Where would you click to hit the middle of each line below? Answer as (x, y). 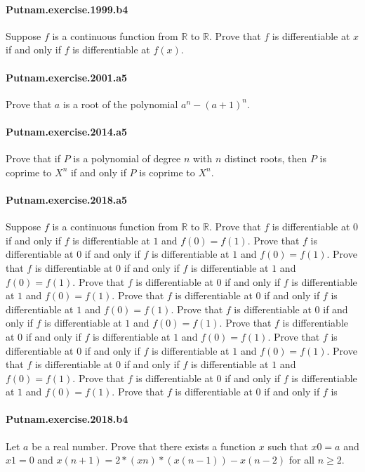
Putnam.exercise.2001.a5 (67, 77)
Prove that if (33, 158)
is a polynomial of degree (127, 158)
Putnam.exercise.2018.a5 (67, 199)
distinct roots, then (266, 158)
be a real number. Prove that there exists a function (144, 446)
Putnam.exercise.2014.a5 (67, 131)
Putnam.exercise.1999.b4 (67, 9)
